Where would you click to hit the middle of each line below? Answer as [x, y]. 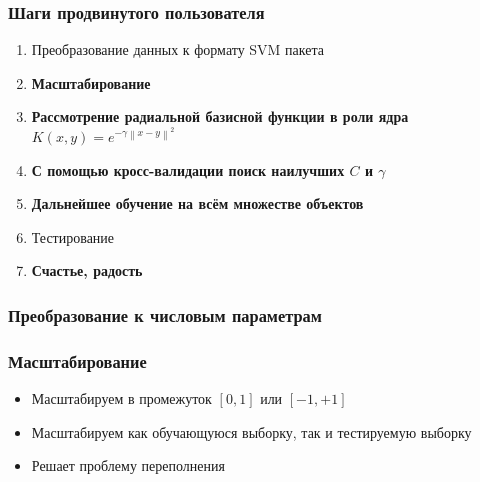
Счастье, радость [87, 270]
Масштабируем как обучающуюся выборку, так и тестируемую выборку [251, 431]
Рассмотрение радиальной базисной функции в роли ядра [220, 116]
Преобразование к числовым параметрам [165, 314]
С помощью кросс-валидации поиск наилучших [188, 169]
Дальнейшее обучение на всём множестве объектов [197, 203]
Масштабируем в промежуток [121, 398]
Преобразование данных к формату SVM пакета [177, 49]
